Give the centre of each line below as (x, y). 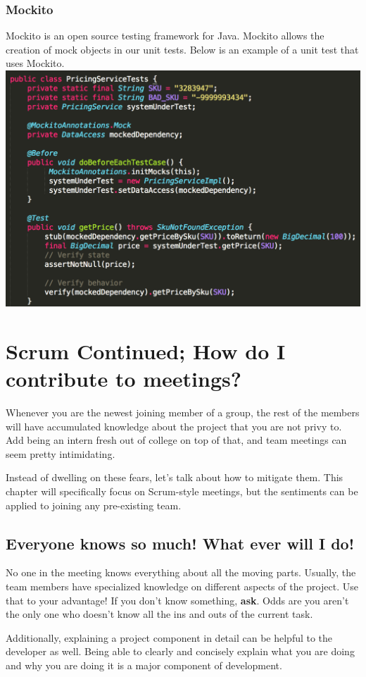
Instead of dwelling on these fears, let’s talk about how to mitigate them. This (175, 477)
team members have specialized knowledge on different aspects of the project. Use (182, 586)
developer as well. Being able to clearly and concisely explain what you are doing (180, 651)
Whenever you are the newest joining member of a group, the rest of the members (183, 412)
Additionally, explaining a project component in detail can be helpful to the (169, 637)
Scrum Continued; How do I (146, 350)
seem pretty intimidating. (61, 453)
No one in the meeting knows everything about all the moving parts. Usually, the (181, 572)
